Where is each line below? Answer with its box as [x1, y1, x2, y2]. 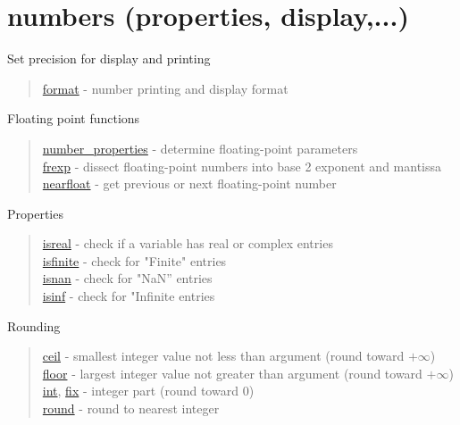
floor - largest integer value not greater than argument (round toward [42, 363, 422, 382]
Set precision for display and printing [7, 49, 211, 68]
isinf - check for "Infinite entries [42, 287, 215, 305]
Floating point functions [7, 109, 140, 128]
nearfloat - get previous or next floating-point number [42, 174, 337, 193]
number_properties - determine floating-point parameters [42, 138, 358, 157]
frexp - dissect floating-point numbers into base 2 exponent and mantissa [42, 156, 442, 175]
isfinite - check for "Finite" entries [42, 251, 227, 270]
